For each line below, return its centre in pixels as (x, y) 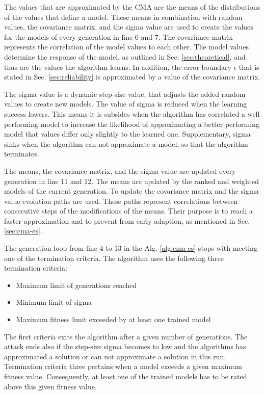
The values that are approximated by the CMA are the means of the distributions (132, 7)
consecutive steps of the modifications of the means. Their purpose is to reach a (128, 211)
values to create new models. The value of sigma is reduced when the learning (126, 104)
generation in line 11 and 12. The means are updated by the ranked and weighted (131, 181)
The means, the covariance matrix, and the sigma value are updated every (120, 170)
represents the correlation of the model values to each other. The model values (126, 47)
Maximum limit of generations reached (76, 285)
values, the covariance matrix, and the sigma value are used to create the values (129, 27)
